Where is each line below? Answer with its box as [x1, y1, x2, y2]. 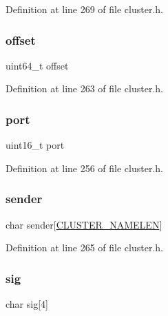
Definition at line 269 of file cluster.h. [6, 2, 163, 16]
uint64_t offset [6, 58, 69, 72]
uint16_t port [6, 138, 65, 152]
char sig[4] [6, 297, 48, 311]
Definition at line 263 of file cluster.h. [6, 81, 163, 96]
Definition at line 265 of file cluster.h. [6, 240, 163, 255]
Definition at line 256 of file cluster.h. [6, 160, 163, 175]
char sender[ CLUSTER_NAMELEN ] [6, 217, 162, 231]
